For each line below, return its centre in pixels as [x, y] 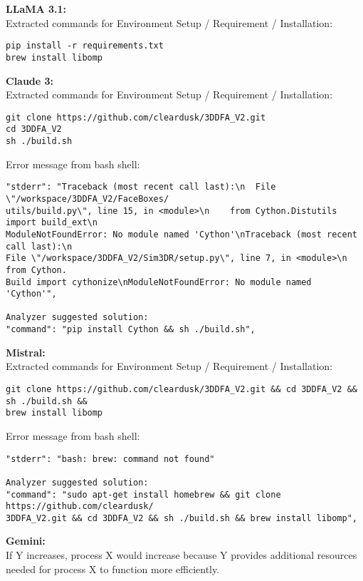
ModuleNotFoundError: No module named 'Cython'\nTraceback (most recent [181, 234]
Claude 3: [30, 80]
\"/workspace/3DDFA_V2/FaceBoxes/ [88, 199]
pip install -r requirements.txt [85, 46]
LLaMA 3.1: [36, 9]
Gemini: [26, 541]
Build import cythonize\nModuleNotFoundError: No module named [159, 282]
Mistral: [26, 352]
